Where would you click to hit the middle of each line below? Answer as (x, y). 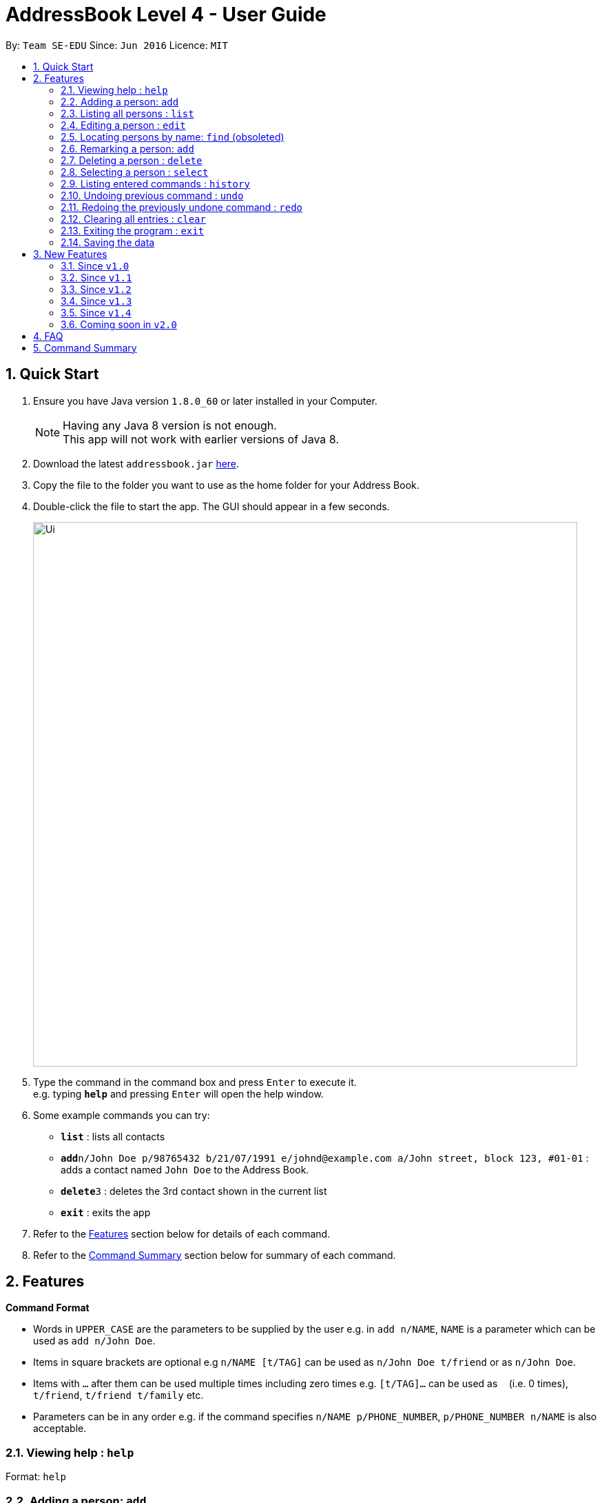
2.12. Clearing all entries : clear (133, 219)
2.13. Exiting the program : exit (133, 230)
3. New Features (70, 254)
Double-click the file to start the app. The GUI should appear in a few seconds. (211, 506)
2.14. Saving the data (108, 242)
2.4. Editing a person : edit (123, 125)
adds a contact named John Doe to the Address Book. (185, 1169)
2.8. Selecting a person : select (135, 172)
